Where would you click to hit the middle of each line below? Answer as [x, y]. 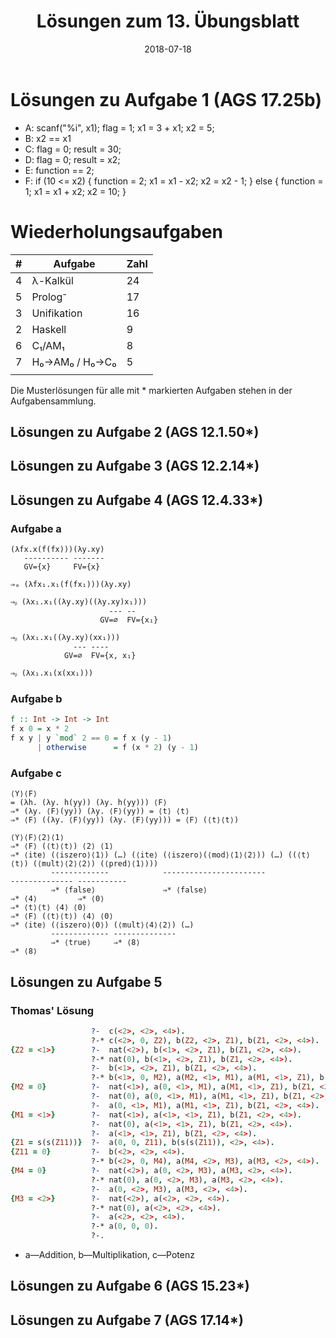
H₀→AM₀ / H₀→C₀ [74, 362]
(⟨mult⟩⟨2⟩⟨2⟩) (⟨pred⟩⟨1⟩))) [95, 864]
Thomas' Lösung [52, 1010]
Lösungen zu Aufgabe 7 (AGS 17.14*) [127, 1320]
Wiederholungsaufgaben [116, 231]
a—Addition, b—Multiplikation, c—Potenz [109, 1254]
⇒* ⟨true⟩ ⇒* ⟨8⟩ [95, 943]
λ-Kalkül [52, 280]
